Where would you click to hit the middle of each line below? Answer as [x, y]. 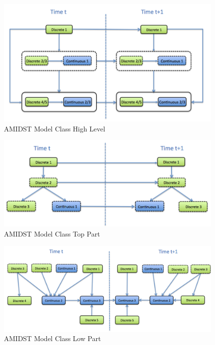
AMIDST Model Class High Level [55, 128]
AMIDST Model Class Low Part [53, 338]
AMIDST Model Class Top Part [52, 234]
